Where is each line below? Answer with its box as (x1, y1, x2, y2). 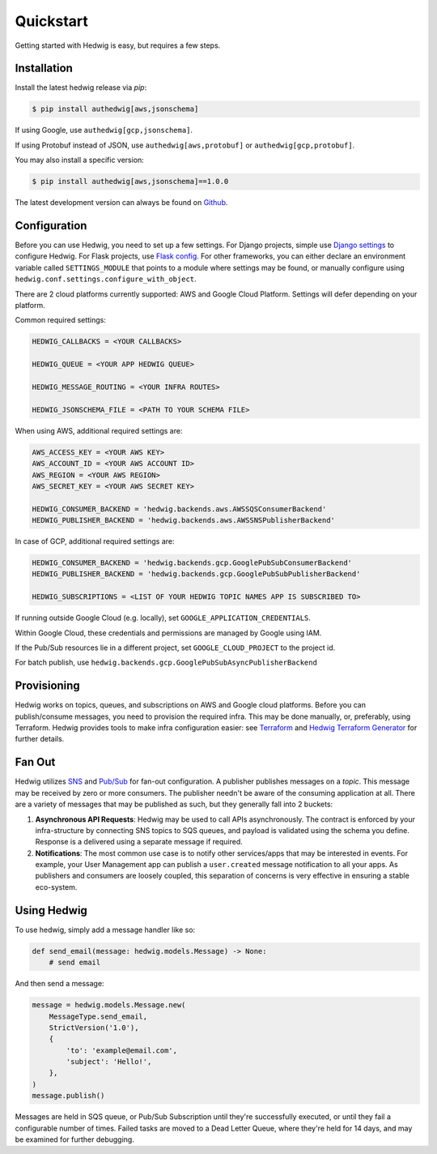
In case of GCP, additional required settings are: (15, 536, 175, 546)
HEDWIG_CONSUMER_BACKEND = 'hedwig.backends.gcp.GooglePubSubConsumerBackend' (32, 558, 352, 567)
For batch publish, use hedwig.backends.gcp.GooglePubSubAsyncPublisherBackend (15, 657, 317, 668)
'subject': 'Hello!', (66, 1058, 152, 1066)
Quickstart (15, 12, 89, 30)
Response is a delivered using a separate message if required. (35, 837, 243, 847)
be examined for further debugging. (15, 1135, 135, 1144)
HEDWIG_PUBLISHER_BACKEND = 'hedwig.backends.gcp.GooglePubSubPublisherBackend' (32, 570, 361, 579)
